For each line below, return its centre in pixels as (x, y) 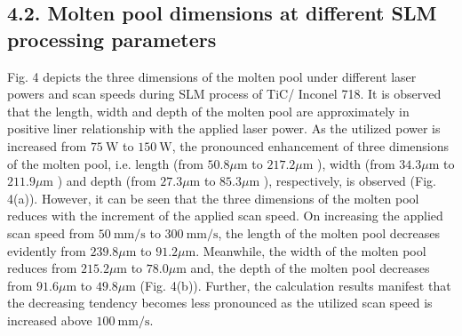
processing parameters (112, 39)
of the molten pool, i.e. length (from (105, 163)
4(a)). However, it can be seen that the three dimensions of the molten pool (213, 198)
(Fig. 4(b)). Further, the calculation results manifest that (295, 285)
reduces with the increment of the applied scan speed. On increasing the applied (225, 216)
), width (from (356, 163)
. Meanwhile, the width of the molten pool (311, 250)
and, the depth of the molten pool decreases (310, 268)
